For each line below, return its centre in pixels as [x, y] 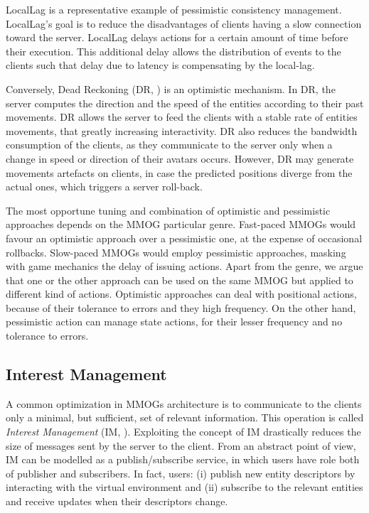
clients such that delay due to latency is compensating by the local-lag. [160, 65]
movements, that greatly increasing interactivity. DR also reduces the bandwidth [182, 130]
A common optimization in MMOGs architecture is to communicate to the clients [184, 403]
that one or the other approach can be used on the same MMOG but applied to [180, 280]
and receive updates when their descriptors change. [117, 501]
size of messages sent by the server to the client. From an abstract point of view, [181, 445]
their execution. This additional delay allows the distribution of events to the [173, 51]
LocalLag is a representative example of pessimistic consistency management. [174, 9]
